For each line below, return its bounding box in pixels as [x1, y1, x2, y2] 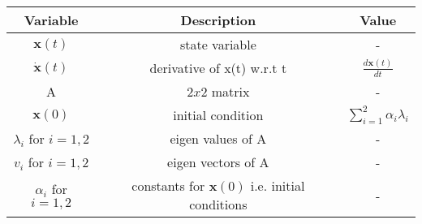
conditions [189, 195, 248, 214]
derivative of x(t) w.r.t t [149, 58, 287, 77]
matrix [211, 82, 250, 101]
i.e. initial [250, 176, 305, 196]
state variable [179, 35, 256, 54]
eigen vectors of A [167, 153, 269, 172]
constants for [131, 176, 205, 196]
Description [180, 11, 256, 29]
